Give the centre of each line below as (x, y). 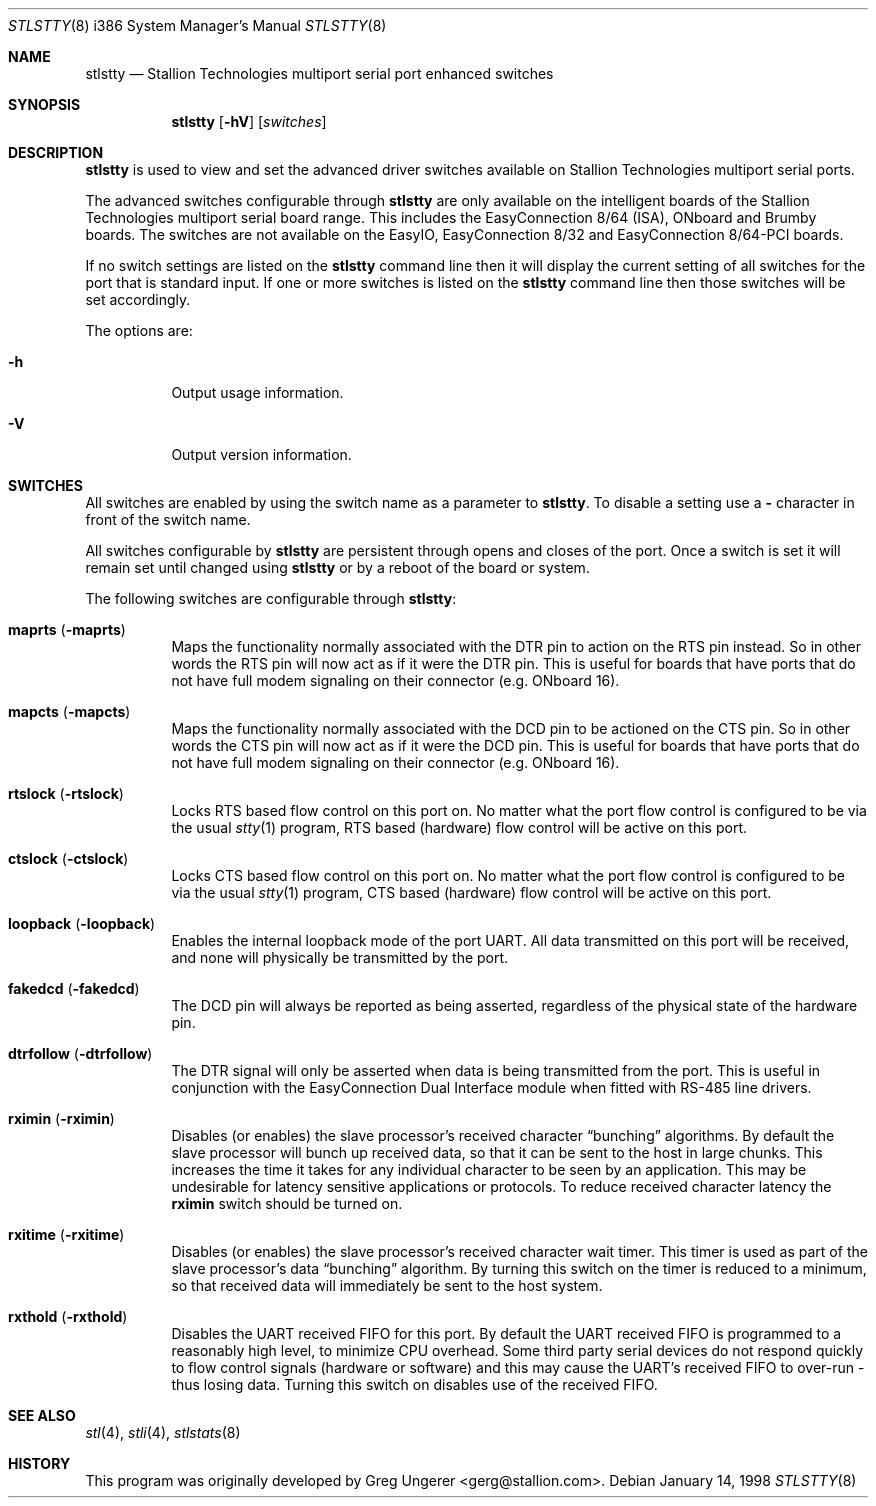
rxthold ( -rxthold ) (68, 1316)
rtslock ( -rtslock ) (66, 793)
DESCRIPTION (56, 152)
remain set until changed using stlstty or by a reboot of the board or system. (337, 567)
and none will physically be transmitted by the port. (340, 957)
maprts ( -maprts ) (67, 629)
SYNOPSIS (44, 104)
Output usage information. (257, 392)
